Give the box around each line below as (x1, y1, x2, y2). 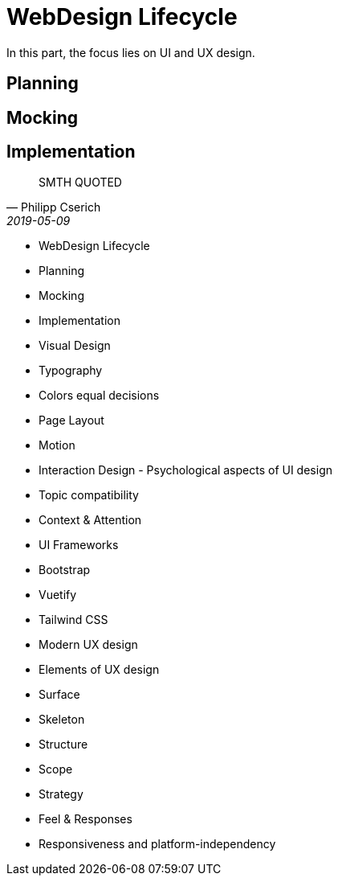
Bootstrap (39, 563, 91, 577)
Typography (39, 363, 103, 378)
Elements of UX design (39, 663, 160, 677)
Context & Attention (39, 513, 142, 527)
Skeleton (39, 712, 85, 727)
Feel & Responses (39, 812, 132, 827)
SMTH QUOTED (39, 175, 122, 190)
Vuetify (39, 588, 77, 602)
